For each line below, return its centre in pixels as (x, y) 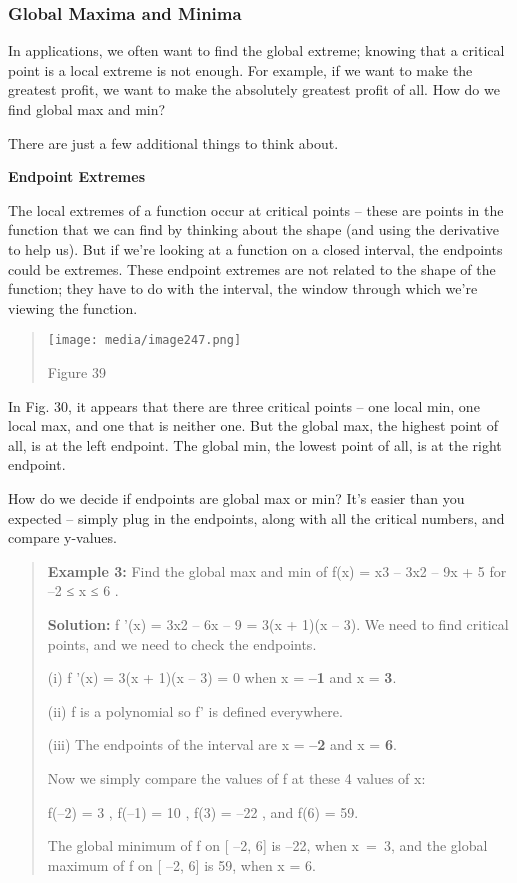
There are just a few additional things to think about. (173, 142)
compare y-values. (62, 537)
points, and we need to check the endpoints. (182, 643)
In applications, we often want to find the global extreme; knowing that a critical (256, 50)
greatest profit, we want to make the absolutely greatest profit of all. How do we (254, 89)
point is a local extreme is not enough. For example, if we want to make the (240, 69)
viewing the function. (73, 307)
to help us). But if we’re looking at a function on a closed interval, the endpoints (255, 248)
